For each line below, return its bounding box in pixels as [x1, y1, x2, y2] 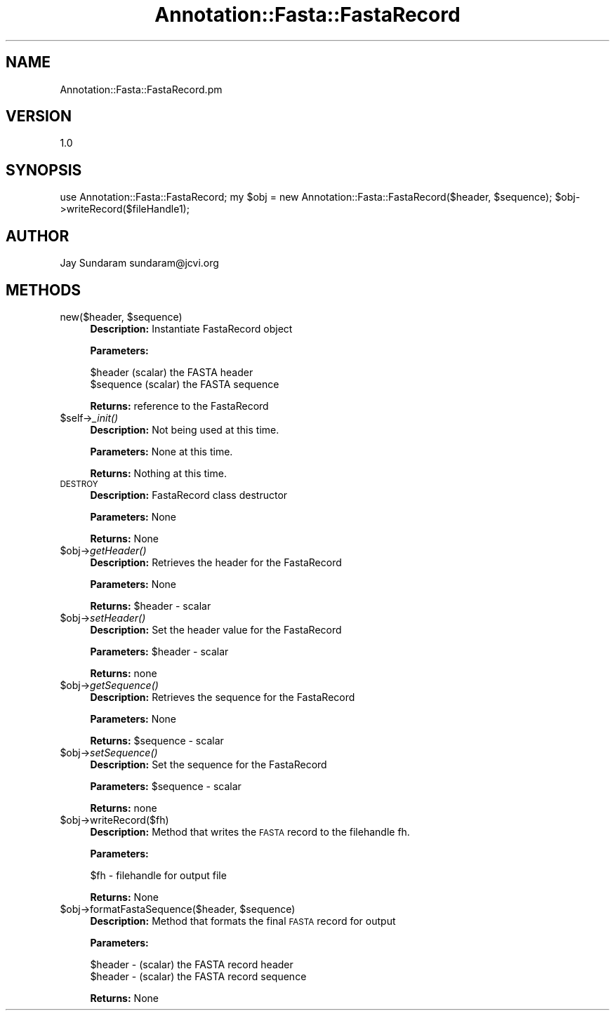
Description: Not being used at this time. [90, 423, 279, 436]
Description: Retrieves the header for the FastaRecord [90, 556, 342, 568]
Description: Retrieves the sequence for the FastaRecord [90, 690, 355, 703]
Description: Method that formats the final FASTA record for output [90, 914, 396, 927]
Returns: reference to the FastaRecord [90, 399, 269, 412]
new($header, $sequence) [60, 310, 183, 323]
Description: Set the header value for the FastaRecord [90, 623, 342, 636]
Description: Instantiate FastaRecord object [90, 322, 293, 335]
